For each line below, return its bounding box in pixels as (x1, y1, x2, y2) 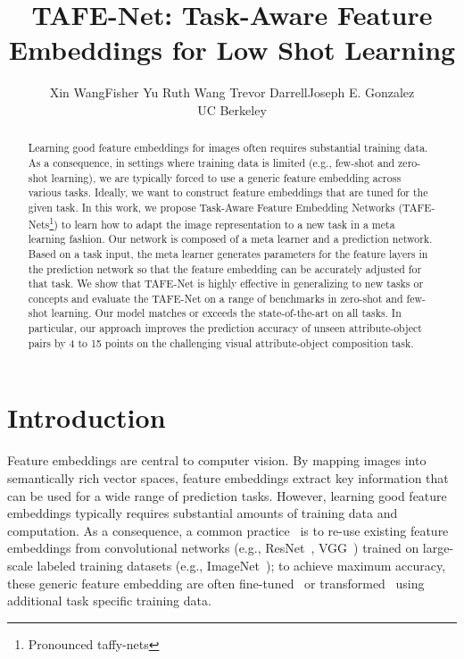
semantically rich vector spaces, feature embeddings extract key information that (7, 468, 449, 487)
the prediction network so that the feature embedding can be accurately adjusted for (28, 261, 422, 276)
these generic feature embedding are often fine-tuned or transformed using (7, 573, 425, 592)
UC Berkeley (197, 100, 267, 119)
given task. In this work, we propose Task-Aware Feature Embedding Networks (28, 199, 395, 214)
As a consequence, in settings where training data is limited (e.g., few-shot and (28, 154, 395, 170)
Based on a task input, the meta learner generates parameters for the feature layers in (28, 246, 428, 261)
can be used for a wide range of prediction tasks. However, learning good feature (7, 486, 447, 505)
